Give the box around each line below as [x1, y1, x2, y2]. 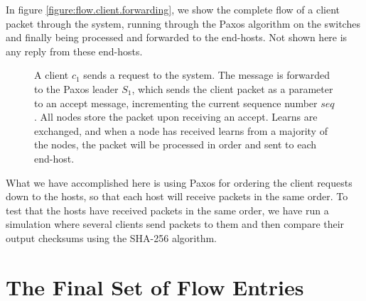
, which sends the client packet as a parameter [131, 81, 333, 96]
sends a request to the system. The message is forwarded [83, 67, 330, 82]
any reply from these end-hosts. [6, 43, 143, 58]
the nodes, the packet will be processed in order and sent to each [34, 137, 317, 152]
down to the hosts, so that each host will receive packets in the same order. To [6, 189, 348, 204]
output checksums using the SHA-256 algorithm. [6, 230, 217, 245]
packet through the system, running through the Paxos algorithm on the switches [6, 16, 360, 31]
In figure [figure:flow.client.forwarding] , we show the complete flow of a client [6, 2, 340, 16]
